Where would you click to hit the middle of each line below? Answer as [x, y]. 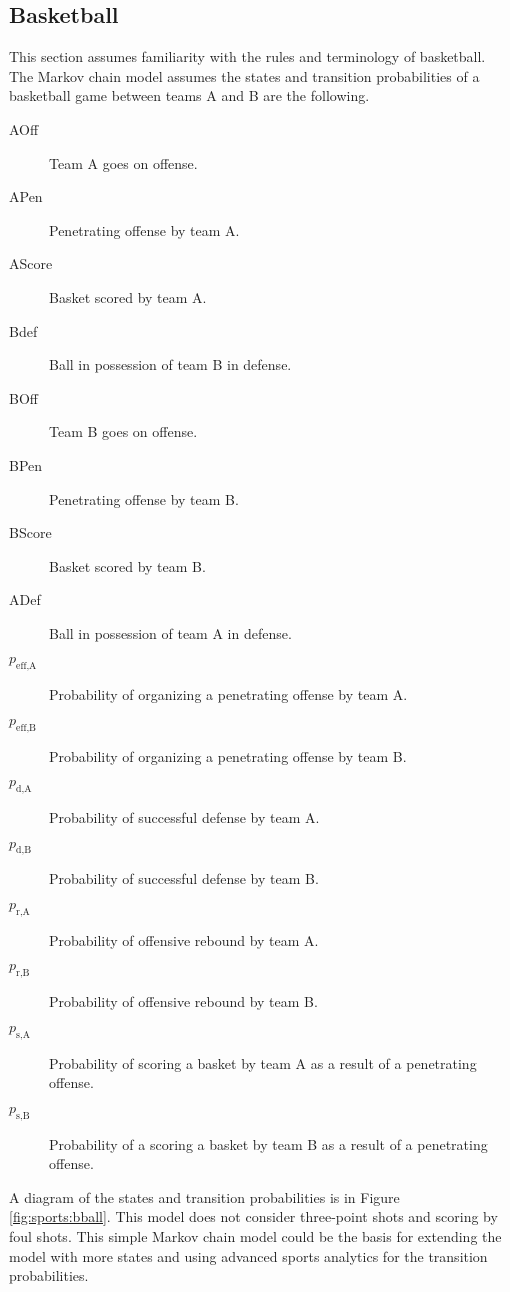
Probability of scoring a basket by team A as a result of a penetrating [263, 1062]
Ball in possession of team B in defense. [170, 364]
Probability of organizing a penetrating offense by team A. [228, 694]
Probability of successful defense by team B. [184, 878]
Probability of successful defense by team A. [184, 817]
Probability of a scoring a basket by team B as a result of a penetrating [268, 1143]
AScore [31, 263]
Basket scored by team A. [128, 296]
